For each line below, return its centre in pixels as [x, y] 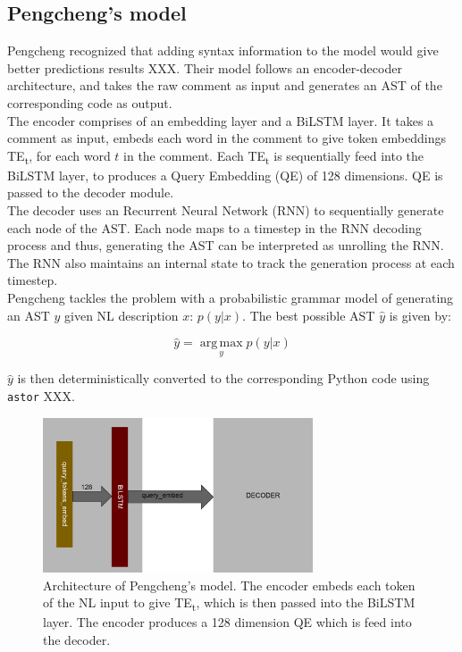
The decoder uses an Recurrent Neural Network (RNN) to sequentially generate [226, 210]
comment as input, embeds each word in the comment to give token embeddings [227, 138]
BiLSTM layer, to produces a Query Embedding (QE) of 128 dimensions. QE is [225, 175]
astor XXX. [41, 396]
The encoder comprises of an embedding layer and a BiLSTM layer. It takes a [221, 120]
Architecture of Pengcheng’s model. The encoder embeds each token [229, 585]
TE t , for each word [59, 156]
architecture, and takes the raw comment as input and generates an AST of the [225, 85]
